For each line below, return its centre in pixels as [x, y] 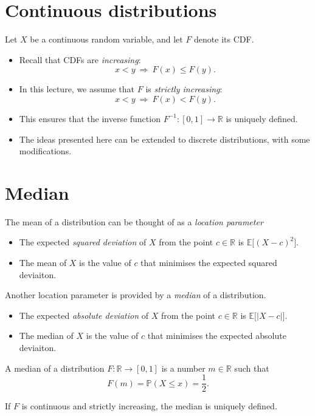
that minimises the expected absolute [217, 336]
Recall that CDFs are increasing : [80, 59]
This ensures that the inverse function [90, 118]
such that [252, 368]
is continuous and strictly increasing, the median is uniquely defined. [149, 406]
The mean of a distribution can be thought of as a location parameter [134, 221]
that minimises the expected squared [209, 262]
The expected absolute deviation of [84, 315]
